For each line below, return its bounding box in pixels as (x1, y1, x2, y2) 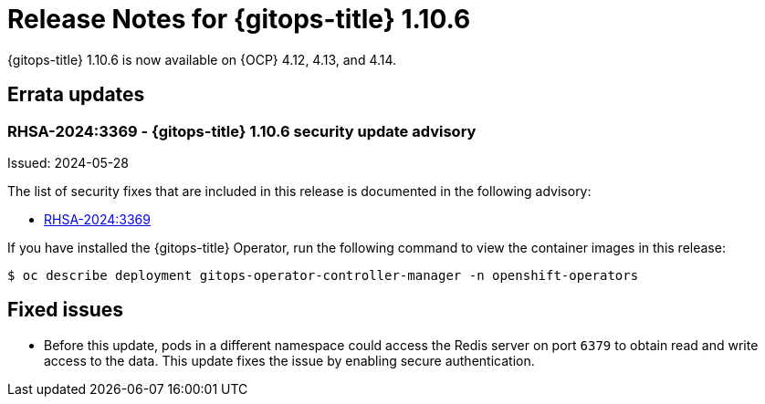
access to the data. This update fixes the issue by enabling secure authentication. (44, 352, 535, 368)
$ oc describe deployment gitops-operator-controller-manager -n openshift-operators (7, 267, 639, 283)
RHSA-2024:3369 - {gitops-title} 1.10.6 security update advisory (7, 121, 477, 140)
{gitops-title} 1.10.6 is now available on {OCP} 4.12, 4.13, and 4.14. (7, 51, 397, 67)
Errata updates (7, 83, 145, 107)
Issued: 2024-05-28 (7, 154, 129, 171)
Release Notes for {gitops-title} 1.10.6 (7, 4, 471, 35)
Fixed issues (7, 298, 124, 322)
